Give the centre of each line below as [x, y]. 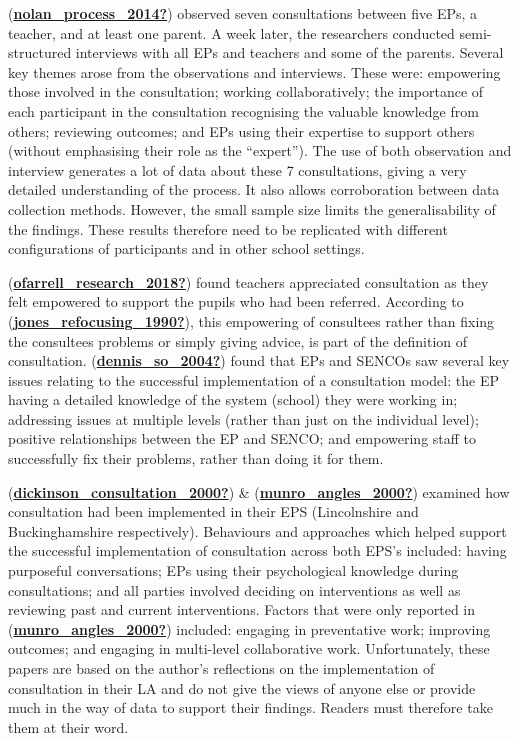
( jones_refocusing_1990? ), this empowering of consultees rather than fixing [251, 320]
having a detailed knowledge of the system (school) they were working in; [233, 399]
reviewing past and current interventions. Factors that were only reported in [242, 609]
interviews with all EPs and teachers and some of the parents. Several [289, 52]
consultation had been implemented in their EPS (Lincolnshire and [213, 511]
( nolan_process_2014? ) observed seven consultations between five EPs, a [243, 13]
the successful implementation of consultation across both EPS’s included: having [257, 550]
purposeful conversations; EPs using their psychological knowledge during [233, 570]
